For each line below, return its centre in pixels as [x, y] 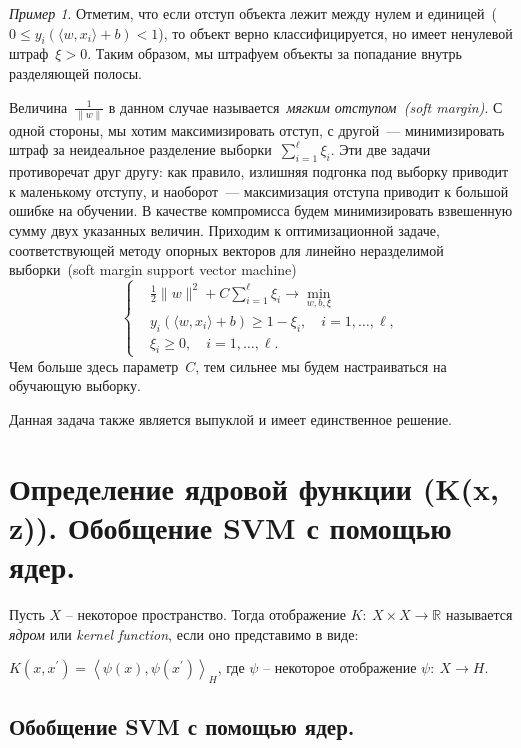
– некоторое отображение [340, 667]
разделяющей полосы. [76, 72]
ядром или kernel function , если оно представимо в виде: [184, 633]
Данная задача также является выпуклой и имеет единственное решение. [230, 418]
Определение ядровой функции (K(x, [254, 487]
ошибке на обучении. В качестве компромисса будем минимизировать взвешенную [261, 210]
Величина [38, 106]
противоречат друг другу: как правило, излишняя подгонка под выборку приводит [259, 171]
